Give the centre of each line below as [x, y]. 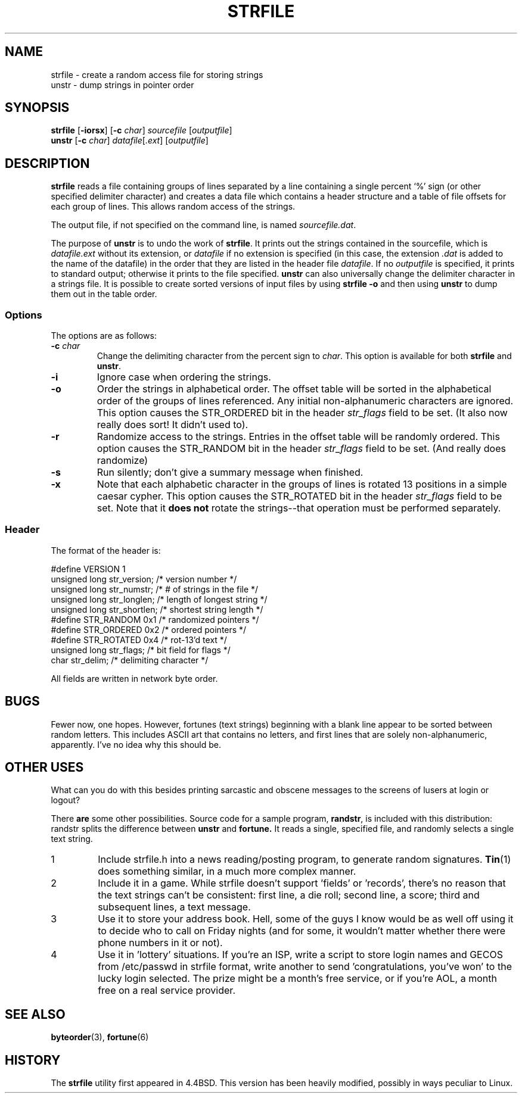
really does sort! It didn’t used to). [173, 425]
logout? [66, 800]
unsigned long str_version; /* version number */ [144, 579]
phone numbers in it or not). [160, 943]
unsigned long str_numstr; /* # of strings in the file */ [155, 589]
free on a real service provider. [167, 991]
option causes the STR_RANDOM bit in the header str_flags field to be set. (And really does [301, 449]
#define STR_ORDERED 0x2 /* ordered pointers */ [149, 629]
